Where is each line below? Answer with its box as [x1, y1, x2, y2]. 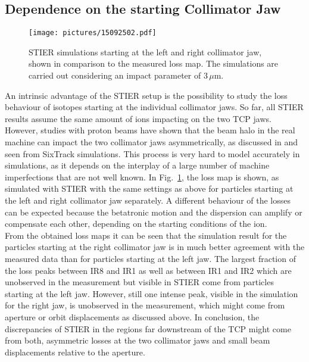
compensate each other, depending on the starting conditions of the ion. [5, 217, 267, 230]
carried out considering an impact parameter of [29, 69, 201, 82]
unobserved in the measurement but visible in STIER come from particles [5, 276, 274, 288]
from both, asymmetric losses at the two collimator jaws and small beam [5, 334, 270, 347]
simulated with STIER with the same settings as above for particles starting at [5, 182, 294, 195]
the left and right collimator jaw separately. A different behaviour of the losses [5, 194, 291, 206]
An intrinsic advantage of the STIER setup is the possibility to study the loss [5, 89, 288, 101]
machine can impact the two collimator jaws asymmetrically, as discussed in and [5, 136, 298, 148]
